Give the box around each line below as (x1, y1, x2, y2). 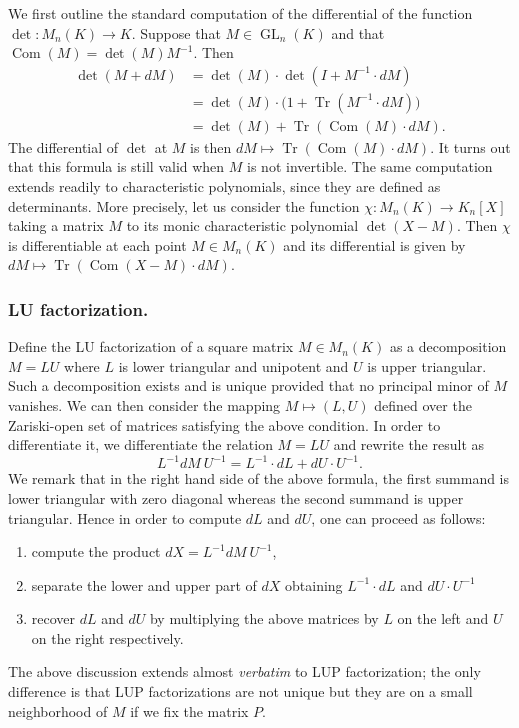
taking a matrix (8, 215, 104, 236)
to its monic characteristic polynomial (126, 215, 359, 236)
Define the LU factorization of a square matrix (8, 336, 294, 357)
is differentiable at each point (8, 234, 187, 255)
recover (31, 608, 76, 629)
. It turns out (430, 136, 511, 157)
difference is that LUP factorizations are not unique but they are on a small (8, 681, 473, 702)
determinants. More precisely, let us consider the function (8, 195, 360, 216)
